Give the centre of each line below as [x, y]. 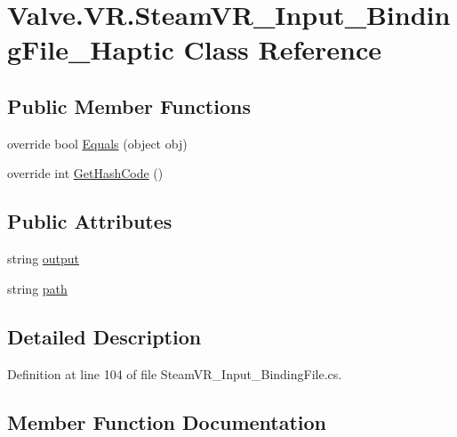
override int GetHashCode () [85, 173]
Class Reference [283, 49]
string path [37, 288]
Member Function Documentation [167, 421]
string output [44, 259]
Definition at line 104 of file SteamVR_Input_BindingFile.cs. [175, 373]
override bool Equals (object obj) [97, 143]
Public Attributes [90, 221]
